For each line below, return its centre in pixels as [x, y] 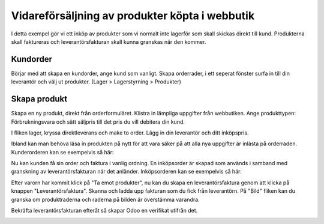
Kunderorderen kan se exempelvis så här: [62, 152]
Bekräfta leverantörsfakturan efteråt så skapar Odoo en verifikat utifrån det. [104, 211]
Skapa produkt [39, 99]
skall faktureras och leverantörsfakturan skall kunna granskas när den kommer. [109, 41]
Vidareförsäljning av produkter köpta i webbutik [133, 16]
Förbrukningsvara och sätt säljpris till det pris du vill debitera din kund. [98, 122]
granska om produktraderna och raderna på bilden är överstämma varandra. [106, 199]
